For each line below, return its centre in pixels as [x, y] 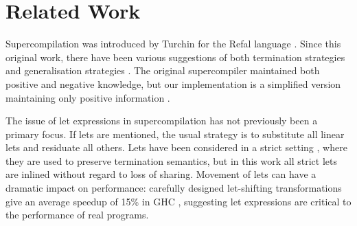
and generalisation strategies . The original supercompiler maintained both [163, 70]
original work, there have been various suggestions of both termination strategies [175, 57]
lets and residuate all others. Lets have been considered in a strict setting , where [176, 147]
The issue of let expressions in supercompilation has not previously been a [162, 121]
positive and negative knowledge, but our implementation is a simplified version [173, 83]
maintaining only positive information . [88, 97]
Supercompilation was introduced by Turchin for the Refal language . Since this [173, 44]
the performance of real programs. [77, 215]
